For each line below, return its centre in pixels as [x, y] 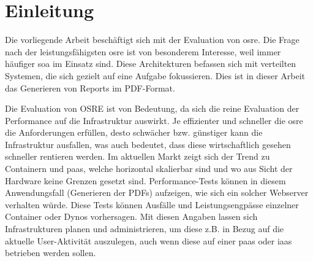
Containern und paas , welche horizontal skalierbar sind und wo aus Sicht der [149, 169]
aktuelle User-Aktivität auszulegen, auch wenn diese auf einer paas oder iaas [149, 240]
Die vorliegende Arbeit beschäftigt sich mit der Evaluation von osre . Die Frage [152, 40]
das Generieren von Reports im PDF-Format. [90, 88]
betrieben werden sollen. [51, 253]
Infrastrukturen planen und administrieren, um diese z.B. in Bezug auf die [145, 229]
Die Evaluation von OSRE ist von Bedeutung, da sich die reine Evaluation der [152, 108]
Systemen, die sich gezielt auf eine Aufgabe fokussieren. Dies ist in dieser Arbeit [155, 75]
